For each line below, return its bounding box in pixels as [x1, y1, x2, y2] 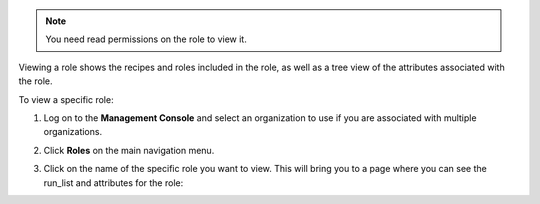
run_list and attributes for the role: [43, 176, 184, 189]
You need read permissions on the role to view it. [45, 33, 247, 45]
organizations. [43, 126, 103, 138]
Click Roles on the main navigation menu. [43, 144, 215, 156]
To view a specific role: [18, 93, 114, 105]
